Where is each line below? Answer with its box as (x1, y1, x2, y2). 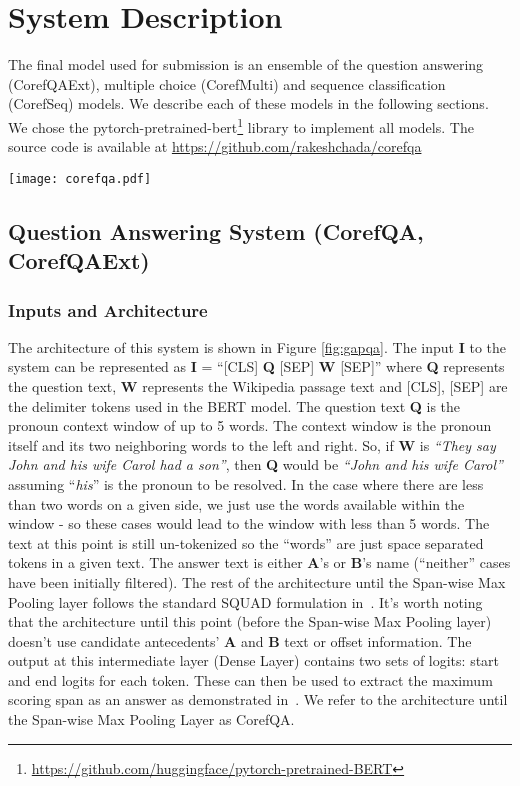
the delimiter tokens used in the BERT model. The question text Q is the (8, 395, 461, 416)
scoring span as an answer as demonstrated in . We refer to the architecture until (8, 689, 508, 710)
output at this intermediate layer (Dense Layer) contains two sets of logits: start (8, 650, 500, 671)
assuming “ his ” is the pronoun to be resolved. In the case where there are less (8, 473, 484, 494)
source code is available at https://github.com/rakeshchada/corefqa (8, 136, 422, 157)
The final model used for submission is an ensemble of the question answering (8, 54, 484, 75)
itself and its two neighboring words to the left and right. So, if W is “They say (8, 434, 496, 455)
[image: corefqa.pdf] (8, 171, 152, 186)
